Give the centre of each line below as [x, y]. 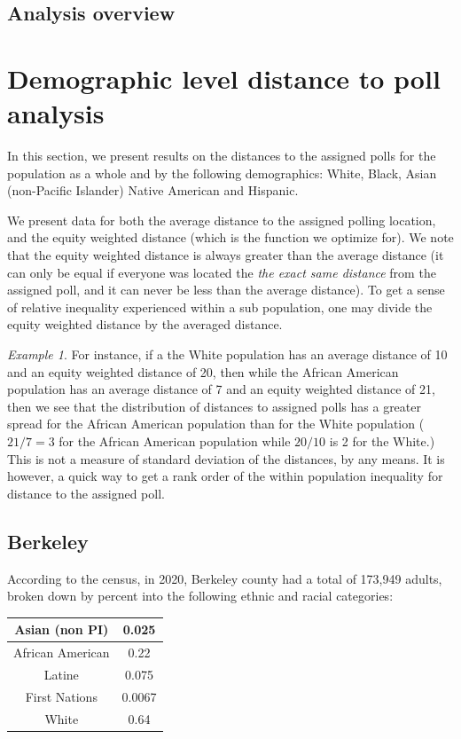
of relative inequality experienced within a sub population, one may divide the [220, 307]
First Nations [61, 696]
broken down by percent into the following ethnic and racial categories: [200, 596]
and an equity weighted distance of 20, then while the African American [203, 371]
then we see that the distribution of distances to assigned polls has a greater [214, 406]
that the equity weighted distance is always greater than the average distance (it [226, 255]
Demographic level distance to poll [224, 78]
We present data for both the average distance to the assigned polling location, [222, 220]
